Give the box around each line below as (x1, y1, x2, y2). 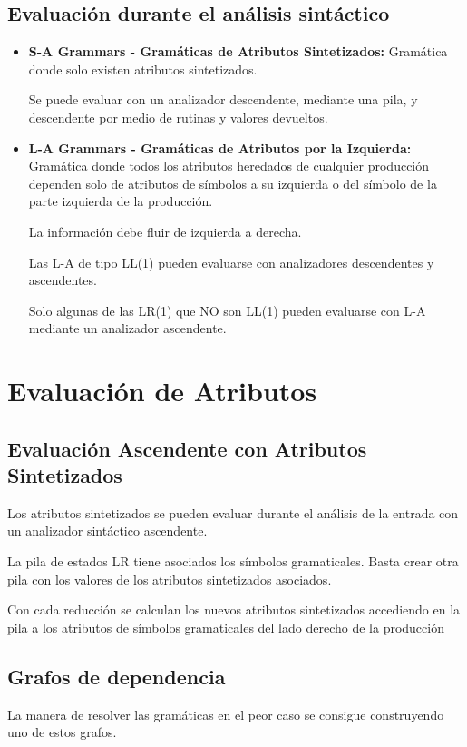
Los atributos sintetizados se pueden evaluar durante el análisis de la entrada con (7, 503, 459, 522)
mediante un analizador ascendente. (28, 319, 227, 338)
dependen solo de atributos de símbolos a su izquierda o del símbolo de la (28, 173, 437, 192)
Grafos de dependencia (7, 662, 226, 690)
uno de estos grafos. (7, 722, 117, 742)
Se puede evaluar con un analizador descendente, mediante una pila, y (28, 90, 418, 109)
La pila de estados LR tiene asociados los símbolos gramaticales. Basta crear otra (7, 552, 459, 571)
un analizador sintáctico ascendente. (7, 521, 208, 540)
